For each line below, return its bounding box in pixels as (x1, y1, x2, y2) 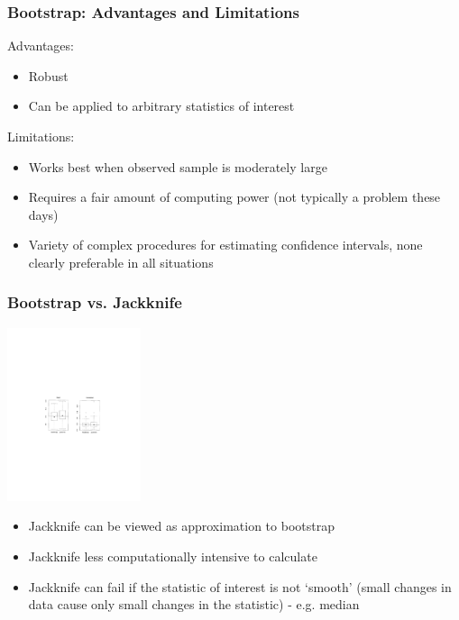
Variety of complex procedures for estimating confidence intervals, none (28, 235, 423, 254)
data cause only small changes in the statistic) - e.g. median (28, 595, 360, 614)
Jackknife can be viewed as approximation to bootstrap (28, 516, 335, 535)
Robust (28, 66, 69, 85)
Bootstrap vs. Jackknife (7, 291, 182, 314)
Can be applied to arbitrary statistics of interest (28, 96, 295, 115)
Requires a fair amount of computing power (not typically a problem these (28, 187, 441, 206)
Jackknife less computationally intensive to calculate (28, 546, 317, 565)
